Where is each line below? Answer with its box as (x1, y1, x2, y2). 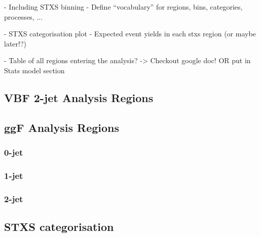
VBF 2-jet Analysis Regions (4, 89, 154, 105)
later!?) (4, 38, 26, 49)
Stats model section (4, 65, 65, 75)
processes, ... (4, 11, 43, 22)
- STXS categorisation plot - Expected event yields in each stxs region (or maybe (4, 28, 256, 39)
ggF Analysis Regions (4, 119, 120, 135)
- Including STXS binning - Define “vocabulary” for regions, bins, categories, (4, 2, 243, 12)
